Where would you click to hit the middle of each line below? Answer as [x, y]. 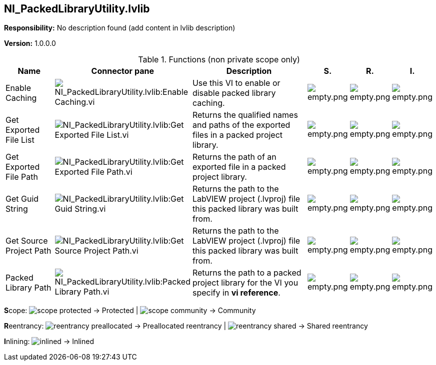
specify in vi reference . [236, 293]
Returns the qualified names [245, 115]
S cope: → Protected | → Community [130, 311]
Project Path [28, 251]
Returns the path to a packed [247, 273]
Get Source [27, 241]
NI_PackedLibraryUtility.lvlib [77, 9]
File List [20, 140]
